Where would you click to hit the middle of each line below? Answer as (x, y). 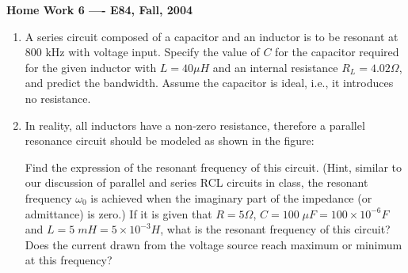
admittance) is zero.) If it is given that (118, 213)
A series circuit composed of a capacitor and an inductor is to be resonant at (212, 36)
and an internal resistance (275, 67)
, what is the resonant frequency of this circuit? (275, 229)
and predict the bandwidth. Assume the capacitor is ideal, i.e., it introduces (209, 83)
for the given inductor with (91, 67)
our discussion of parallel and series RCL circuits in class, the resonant (196, 182)
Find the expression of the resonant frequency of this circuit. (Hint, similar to (214, 167)
